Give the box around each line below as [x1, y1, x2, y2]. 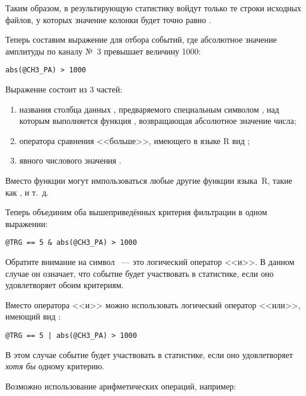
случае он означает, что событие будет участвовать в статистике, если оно [5, 267, 274, 279]
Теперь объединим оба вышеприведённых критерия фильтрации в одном [5, 206, 267, 218]
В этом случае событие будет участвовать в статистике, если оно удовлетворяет [5, 348, 293, 360]
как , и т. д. [5, 186, 49, 198]
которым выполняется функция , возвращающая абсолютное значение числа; [19, 114, 297, 127]
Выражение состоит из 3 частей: [5, 83, 123, 95]
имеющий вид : [5, 310, 61, 322]
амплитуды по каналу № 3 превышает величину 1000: [5, 44, 201, 57]
